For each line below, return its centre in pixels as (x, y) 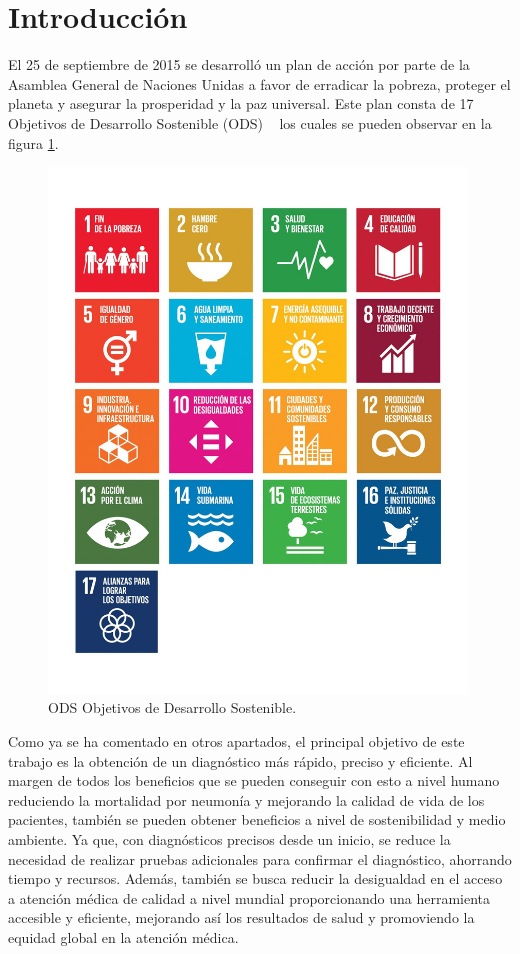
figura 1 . (33, 142)
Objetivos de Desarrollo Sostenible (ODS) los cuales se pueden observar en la (250, 122)
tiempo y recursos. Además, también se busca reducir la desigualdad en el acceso (255, 878)
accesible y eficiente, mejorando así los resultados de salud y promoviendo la (241, 917)
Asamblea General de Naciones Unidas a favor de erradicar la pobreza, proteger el (259, 83)
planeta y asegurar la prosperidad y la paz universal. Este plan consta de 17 (241, 103)
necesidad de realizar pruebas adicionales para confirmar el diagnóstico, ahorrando (260, 858)
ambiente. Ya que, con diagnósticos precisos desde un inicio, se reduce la (229, 838)
